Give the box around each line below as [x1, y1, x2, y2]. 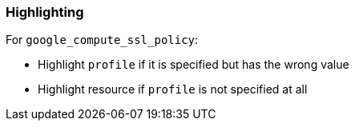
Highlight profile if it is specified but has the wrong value [38, 58, 349, 72]
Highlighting [6, 4, 84, 20]
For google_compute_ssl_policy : [6, 33, 199, 47]
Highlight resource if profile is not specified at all [38, 82, 308, 97]
